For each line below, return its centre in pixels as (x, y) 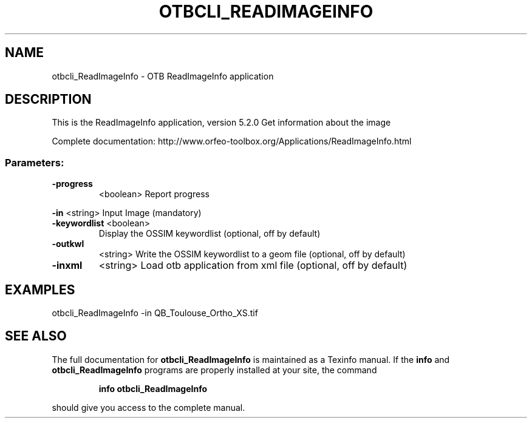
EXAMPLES (40, 289)
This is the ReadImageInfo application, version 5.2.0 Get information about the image (221, 123)
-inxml (67, 266)
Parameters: (35, 162)
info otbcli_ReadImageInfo (153, 388)
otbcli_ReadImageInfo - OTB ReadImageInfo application (163, 76)
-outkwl (68, 244)
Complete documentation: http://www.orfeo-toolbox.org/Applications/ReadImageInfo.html (232, 141)
